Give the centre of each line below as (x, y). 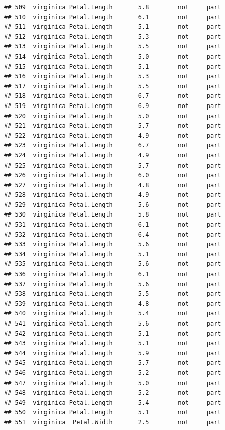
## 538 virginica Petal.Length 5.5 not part (113, 294)
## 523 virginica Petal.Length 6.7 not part (113, 146)
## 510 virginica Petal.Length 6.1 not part (113, 17)
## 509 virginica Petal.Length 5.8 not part (113, 7)
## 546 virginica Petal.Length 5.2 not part (113, 373)
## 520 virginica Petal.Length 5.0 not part (113, 116)
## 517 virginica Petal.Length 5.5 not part (113, 86)
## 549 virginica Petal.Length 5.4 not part (113, 402)
